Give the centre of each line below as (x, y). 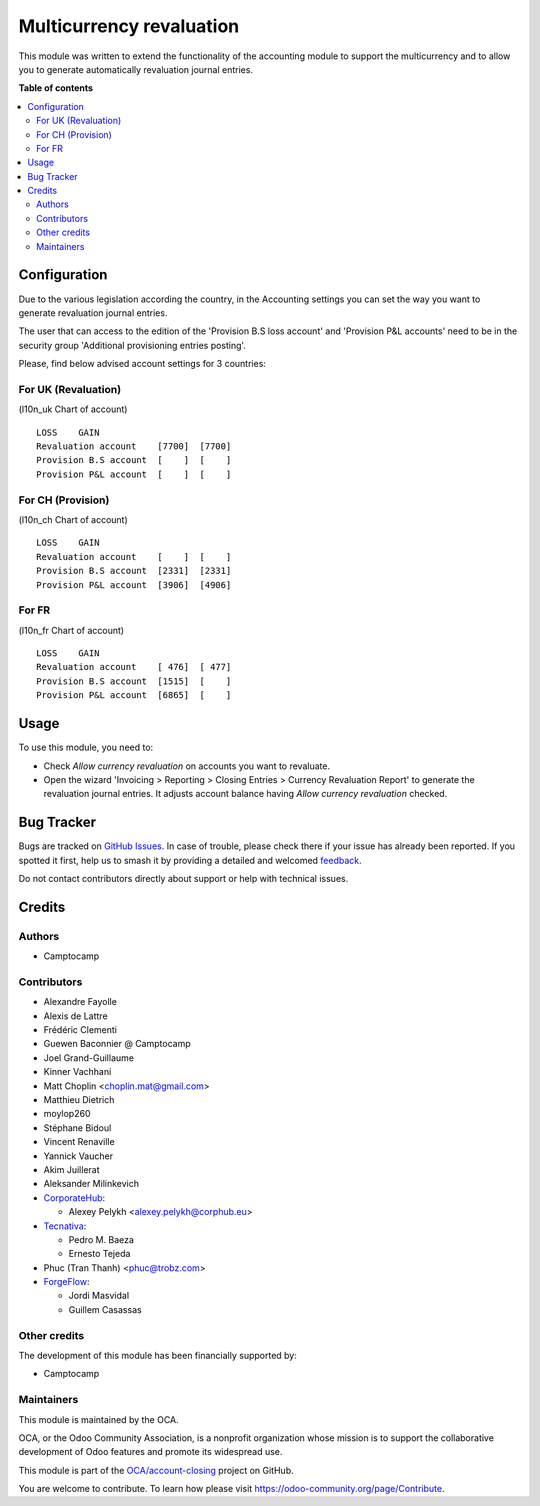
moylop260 (67, 1114)
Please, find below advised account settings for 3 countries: (142, 364)
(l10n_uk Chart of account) (73, 409)
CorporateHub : (74, 1197)
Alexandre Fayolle (80, 1002)
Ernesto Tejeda (99, 1254)
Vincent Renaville (79, 1142)
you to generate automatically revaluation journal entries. (136, 69)
